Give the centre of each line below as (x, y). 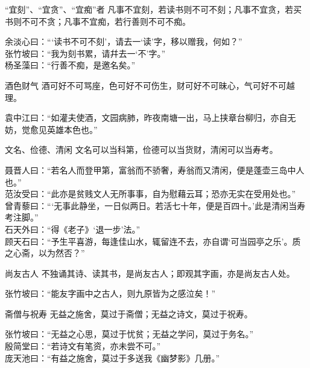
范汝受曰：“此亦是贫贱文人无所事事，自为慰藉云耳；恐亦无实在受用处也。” (150, 194)
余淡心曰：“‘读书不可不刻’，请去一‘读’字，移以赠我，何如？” (124, 41)
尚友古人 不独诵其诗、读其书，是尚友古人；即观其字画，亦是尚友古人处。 (150, 273)
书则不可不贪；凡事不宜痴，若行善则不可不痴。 (98, 21)
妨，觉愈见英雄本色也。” (51, 129)
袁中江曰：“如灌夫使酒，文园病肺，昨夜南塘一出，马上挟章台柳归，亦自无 (150, 118)
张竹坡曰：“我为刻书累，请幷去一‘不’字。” (85, 53)
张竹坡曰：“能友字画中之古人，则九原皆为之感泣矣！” (110, 293)
